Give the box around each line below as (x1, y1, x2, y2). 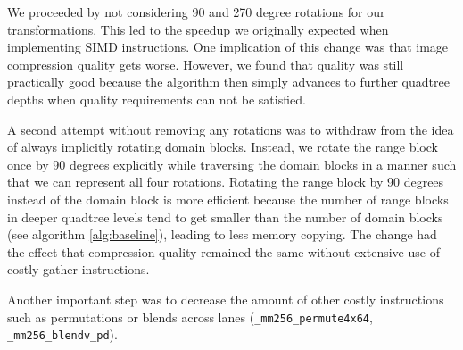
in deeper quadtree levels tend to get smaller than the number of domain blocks (7, 207, 443, 226)
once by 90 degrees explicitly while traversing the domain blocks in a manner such (7, 154, 457, 173)
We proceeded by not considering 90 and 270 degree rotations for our (7, 3, 385, 21)
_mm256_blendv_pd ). (7, 325, 118, 344)
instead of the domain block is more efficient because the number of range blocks (7, 189, 449, 208)
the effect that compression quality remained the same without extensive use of (7, 242, 440, 261)
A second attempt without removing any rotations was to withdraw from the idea (7, 120, 454, 138)
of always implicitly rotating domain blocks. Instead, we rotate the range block (7, 137, 438, 156)
